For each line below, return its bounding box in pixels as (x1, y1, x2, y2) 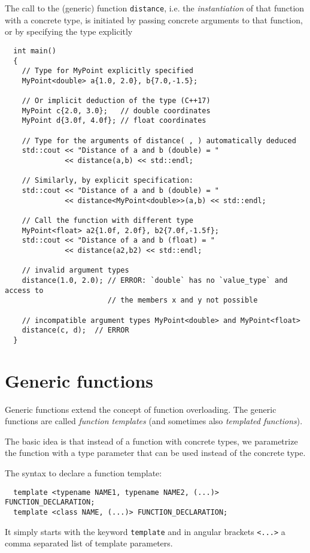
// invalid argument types (22, 266, 129, 275)
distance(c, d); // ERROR (22, 326, 129, 335)
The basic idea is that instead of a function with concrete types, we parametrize (5, 434, 298, 447)
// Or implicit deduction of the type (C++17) (22, 96, 211, 105)
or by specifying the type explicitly (5, 25, 133, 38)
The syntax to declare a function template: (5, 467, 162, 479)
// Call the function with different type (22, 216, 193, 225)
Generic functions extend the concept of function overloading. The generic (5, 403, 276, 415)
